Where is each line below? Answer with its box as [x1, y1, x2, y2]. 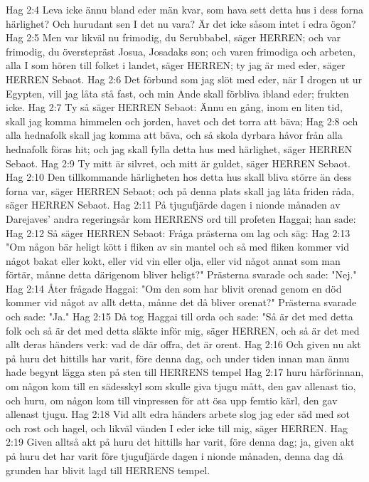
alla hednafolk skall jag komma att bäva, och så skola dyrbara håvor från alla [6, 127, 343, 142]
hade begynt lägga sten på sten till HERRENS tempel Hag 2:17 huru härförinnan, [6, 365, 364, 379]
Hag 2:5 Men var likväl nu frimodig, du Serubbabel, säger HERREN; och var [6, 30, 341, 45]
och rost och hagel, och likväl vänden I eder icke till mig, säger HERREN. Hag [6, 420, 348, 435]
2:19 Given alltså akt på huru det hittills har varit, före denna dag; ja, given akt [6, 434, 355, 449]
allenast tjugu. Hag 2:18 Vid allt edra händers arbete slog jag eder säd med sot [6, 407, 350, 421]
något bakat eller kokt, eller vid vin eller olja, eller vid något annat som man [6, 253, 341, 268]
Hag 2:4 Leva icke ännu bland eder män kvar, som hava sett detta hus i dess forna [6, 2, 364, 16]
